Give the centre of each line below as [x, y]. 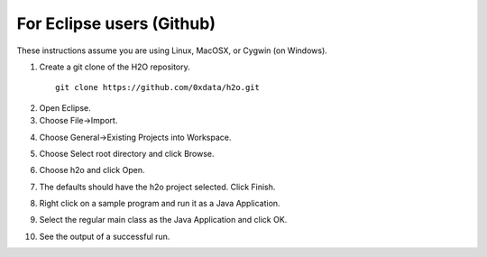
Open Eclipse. [65, 107]
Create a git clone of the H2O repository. [115, 67]
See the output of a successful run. [105, 236]
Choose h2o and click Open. [92, 170]
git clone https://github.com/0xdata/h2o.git [158, 87]
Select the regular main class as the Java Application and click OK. [163, 220]
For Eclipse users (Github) [116, 23]
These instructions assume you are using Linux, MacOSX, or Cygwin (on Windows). [172, 50]
